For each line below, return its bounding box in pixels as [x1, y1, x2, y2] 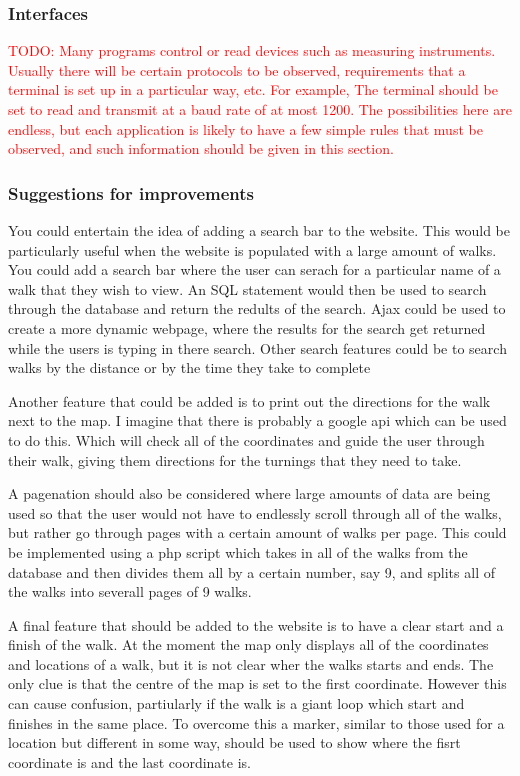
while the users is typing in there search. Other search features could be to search [8, 337, 507, 358]
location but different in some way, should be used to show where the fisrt [8, 732, 461, 753]
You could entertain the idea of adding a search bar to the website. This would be [8, 220, 511, 240]
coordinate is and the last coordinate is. [8, 751, 251, 772]
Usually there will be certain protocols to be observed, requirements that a [8, 59, 466, 80]
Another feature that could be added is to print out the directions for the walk [8, 390, 491, 411]
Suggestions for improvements [8, 180, 254, 205]
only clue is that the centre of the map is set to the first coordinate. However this [8, 673, 507, 694]
